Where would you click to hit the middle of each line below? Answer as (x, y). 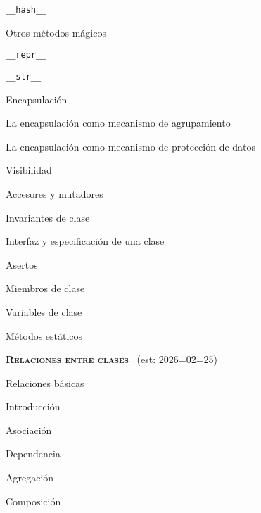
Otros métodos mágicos (56, 32)
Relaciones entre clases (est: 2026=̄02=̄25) (112, 359)
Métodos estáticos (44, 335)
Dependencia (33, 454)
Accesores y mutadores (55, 193)
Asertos (22, 264)
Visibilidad (29, 170)
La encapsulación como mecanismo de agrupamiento (118, 123)
